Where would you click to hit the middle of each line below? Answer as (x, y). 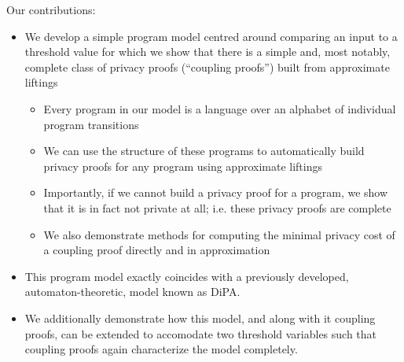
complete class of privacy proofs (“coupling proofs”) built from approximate (207, 66)
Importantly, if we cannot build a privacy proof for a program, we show (216, 192)
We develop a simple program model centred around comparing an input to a (211, 36)
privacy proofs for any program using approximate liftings (183, 166)
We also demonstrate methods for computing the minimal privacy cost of (219, 234)
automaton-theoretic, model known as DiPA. (132, 292)
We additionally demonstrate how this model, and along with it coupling (200, 318)
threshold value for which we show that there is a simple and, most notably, (208, 52)
